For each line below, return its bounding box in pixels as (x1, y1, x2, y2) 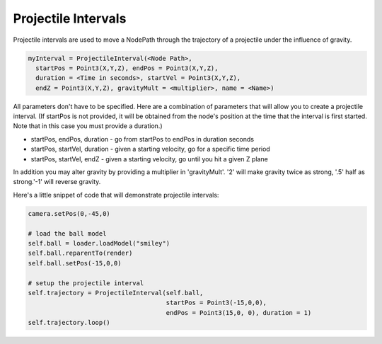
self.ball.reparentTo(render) (28, 249, 133, 258)
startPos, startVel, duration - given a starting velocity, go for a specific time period (30, 145, 270, 154)
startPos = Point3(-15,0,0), (166, 299, 267, 307)
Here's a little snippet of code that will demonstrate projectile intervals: (13, 190, 219, 199)
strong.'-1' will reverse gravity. (13, 178, 101, 186)
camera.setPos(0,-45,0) (28, 210, 111, 217)
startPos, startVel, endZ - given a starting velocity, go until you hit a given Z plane (30, 154, 268, 163)
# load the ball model (28, 229, 107, 237)
